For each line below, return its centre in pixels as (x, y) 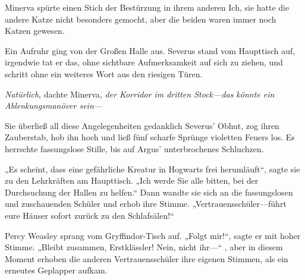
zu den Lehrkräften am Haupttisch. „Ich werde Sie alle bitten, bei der (132, 180)
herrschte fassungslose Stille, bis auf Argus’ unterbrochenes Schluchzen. (134, 148)
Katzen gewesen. (35, 31)
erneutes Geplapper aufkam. (56, 270)
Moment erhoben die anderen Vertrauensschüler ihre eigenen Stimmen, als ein (147, 258)
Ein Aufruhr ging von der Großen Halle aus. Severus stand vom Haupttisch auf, (150, 50)
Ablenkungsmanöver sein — (54, 106)
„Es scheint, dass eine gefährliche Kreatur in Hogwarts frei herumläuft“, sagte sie (152, 169)
